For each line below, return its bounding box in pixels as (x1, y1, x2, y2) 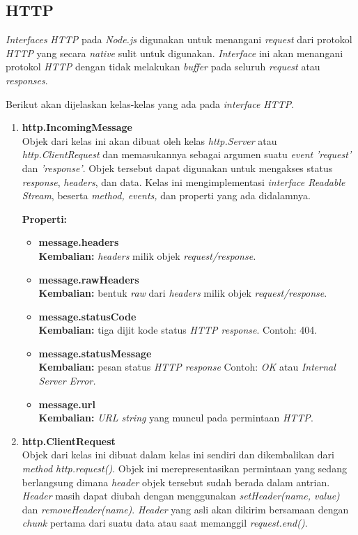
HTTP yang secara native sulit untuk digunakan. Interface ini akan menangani (6, 45, 343, 60)
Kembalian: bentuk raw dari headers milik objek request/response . (38, 286, 327, 300)
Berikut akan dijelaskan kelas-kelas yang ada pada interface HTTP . (6, 96, 295, 111)
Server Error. (38, 373, 96, 388)
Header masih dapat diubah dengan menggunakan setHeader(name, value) (22, 488, 340, 503)
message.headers (38, 235, 119, 249)
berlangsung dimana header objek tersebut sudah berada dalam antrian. (22, 474, 330, 489)
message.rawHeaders (38, 272, 139, 286)
